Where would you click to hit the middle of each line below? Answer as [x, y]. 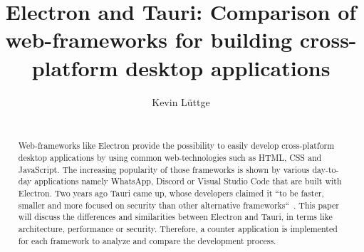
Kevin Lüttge [181, 101]
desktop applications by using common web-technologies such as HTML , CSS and [170, 158]
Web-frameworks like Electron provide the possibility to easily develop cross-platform [176, 146]
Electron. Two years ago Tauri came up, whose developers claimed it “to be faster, [171, 193]
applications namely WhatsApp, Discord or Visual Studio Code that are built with [188, 181]
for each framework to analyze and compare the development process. [147, 240]
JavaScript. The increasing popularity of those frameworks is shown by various [164, 169]
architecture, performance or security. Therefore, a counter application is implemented [178, 229]
